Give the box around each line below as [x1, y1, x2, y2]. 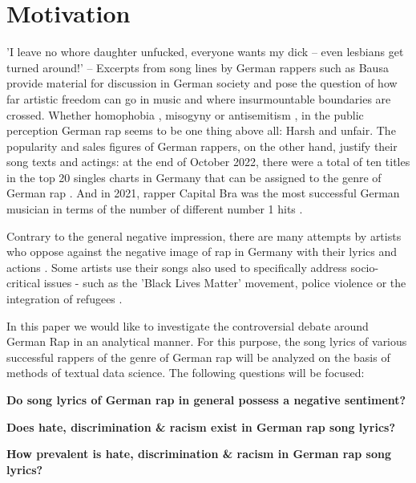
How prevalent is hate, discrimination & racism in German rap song [6, 445, 391, 462]
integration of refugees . [6, 290, 123, 307]
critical [6, 274, 41, 291]
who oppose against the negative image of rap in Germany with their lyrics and [6, 243, 397, 260]
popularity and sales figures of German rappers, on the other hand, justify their [6, 137, 398, 154]
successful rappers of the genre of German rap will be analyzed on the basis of [6, 348, 390, 365]
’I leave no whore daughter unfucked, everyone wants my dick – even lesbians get [6, 43, 404, 60]
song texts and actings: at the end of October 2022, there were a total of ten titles [6, 153, 410, 170]
